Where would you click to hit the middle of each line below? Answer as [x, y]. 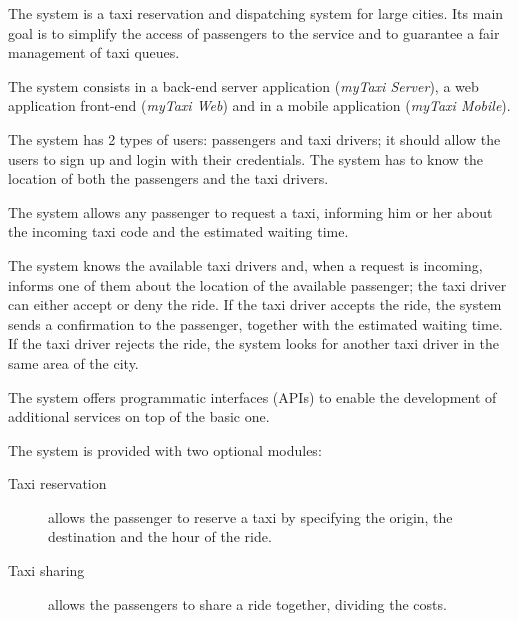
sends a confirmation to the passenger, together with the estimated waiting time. [255, 323]
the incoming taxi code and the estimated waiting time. [178, 231]
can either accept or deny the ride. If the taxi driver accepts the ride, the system [255, 304]
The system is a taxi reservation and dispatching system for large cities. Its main [256, 13]
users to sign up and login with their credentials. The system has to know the [246, 158]
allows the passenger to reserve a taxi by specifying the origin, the [250, 516]
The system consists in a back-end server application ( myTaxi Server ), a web [243, 85]
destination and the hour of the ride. [160, 536]
